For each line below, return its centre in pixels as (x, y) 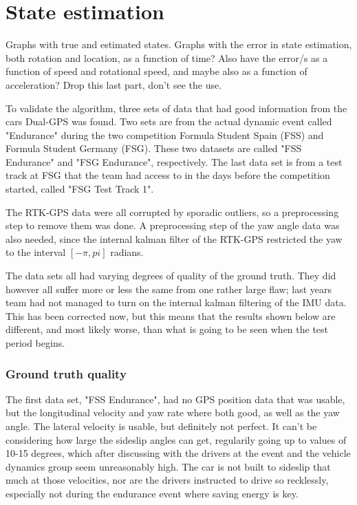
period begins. (35, 343)
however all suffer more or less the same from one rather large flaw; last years (169, 289)
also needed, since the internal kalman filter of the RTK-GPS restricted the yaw (174, 238)
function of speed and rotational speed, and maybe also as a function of (156, 71)
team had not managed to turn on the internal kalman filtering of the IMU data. (176, 302)
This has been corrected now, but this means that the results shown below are (171, 315)
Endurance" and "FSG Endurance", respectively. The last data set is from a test (174, 161)
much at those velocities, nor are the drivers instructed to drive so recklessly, (167, 480)
